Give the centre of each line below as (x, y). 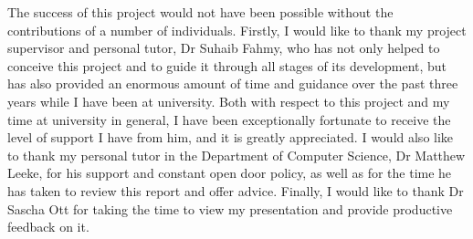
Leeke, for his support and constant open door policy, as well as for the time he (230, 173)
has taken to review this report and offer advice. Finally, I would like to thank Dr (236, 190)
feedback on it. (48, 227)
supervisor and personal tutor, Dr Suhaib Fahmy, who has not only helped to (224, 48)
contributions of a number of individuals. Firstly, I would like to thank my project (237, 30)
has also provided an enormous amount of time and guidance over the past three (233, 83)
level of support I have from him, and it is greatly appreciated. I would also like (231, 137)
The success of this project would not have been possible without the (200, 12)
